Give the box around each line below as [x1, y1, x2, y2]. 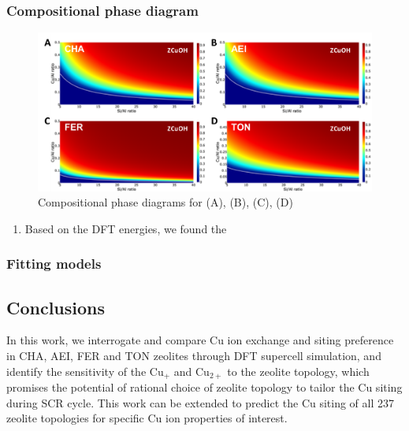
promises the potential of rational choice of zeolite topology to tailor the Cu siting [6, 379, 403, 396]
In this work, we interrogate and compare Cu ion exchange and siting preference [6, 332, 394, 348]
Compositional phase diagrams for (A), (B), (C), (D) [38, 194, 293, 210]
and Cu [173, 362, 210, 379]
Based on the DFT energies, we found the [24, 220, 227, 236]
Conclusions [6, 295, 106, 319]
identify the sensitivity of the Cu [6, 362, 164, 379]
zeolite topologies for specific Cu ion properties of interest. [6, 410, 288, 426]
